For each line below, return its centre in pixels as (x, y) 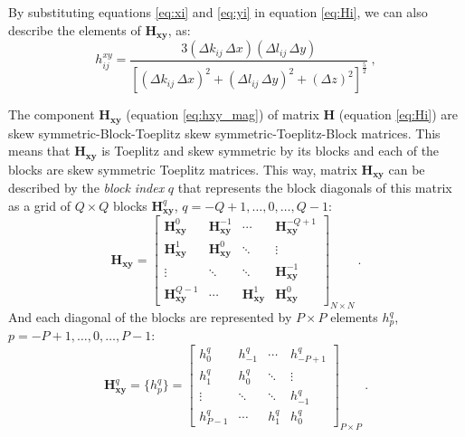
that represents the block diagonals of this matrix (315, 188)
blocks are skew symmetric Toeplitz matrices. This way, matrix (183, 169)
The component (52, 114)
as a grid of (39, 205)
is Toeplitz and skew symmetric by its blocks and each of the (270, 151)
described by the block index (86, 188)
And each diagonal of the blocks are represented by (150, 317)
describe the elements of (75, 29)
